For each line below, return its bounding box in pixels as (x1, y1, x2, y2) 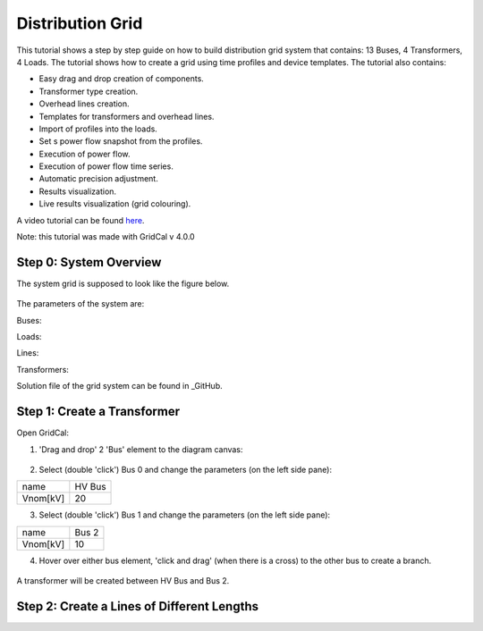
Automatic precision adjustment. (38, 173, 158, 184)
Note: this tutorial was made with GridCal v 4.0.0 (16, 231, 196, 242)
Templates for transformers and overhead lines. (38, 111, 215, 122)
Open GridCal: (16, 427, 69, 438)
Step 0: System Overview (16, 255, 162, 270)
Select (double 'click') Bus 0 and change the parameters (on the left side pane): (38, 464, 333, 475)
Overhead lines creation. (38, 98, 130, 109)
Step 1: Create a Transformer (16, 404, 181, 419)
